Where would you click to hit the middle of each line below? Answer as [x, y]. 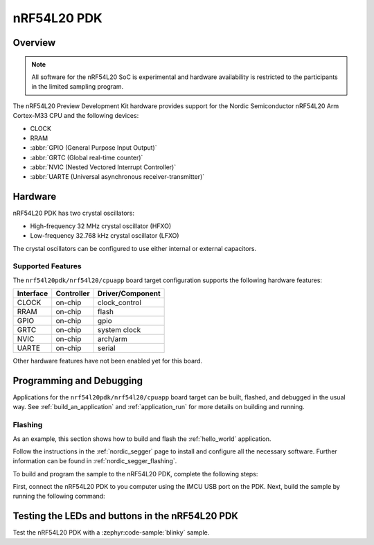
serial [106, 348]
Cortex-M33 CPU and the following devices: [76, 116]
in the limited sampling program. [78, 87]
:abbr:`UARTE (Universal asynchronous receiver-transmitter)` [117, 177]
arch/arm [112, 339]
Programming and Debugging [78, 380]
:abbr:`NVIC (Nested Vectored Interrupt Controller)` [103, 167]
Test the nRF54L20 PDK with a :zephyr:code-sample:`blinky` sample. [111, 533]
